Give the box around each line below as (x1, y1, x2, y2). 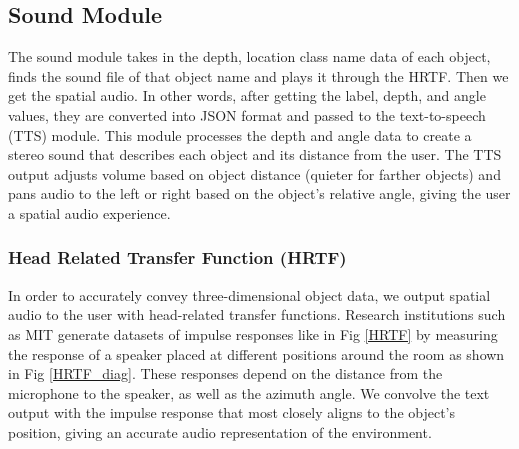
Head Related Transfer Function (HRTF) (8, 245, 347, 270)
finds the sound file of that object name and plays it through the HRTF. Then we (8, 65, 509, 86)
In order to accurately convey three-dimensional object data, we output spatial (8, 284, 491, 305)
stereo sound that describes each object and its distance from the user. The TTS (8, 144, 502, 165)
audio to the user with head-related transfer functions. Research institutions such (8, 304, 506, 325)
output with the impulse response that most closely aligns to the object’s (8, 402, 456, 423)
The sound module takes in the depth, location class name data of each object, (8, 46, 491, 67)
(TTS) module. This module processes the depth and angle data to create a (8, 124, 472, 145)
